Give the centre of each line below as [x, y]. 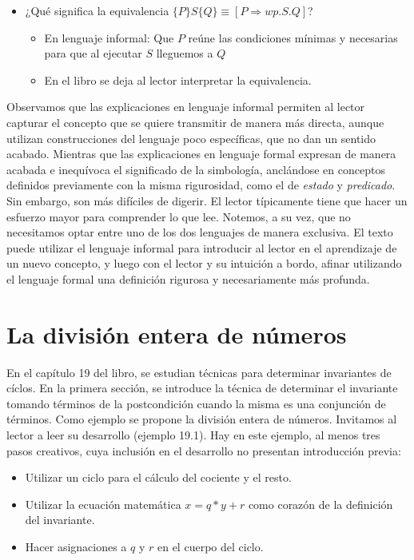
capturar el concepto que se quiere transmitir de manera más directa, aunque [195, 122]
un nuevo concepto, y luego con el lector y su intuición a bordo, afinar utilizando [204, 263]
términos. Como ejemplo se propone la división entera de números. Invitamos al [202, 419]
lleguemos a [185, 53]
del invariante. [60, 520]
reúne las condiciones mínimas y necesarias [293, 37]
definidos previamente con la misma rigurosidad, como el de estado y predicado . [201, 185]
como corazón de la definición [320, 504]
